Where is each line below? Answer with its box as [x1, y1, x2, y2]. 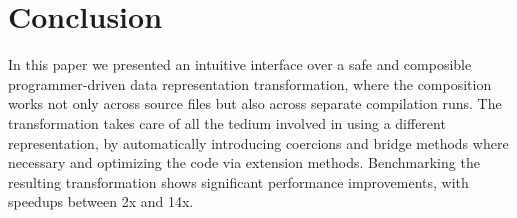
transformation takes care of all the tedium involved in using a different [8, 112, 446, 133]
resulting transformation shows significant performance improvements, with [8, 171, 469, 192]
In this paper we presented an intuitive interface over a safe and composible [8, 54, 472, 75]
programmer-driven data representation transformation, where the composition [8, 73, 492, 94]
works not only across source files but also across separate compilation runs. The [8, 93, 502, 114]
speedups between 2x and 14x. [8, 191, 194, 212]
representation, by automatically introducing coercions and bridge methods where [8, 132, 509, 153]
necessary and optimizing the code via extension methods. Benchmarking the [8, 152, 480, 173]
